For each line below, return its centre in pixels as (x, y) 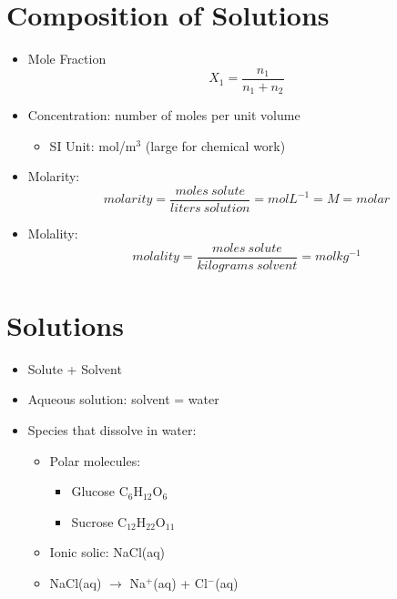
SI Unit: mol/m (93, 145)
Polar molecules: (95, 460)
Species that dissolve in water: (112, 430)
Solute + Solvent (75, 368)
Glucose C (100, 491)
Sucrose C (99, 521)
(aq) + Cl (180, 583)
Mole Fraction (67, 59)
